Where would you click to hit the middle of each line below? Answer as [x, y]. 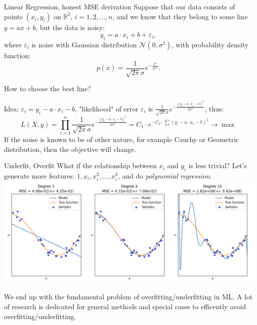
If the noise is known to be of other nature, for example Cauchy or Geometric [122, 139]
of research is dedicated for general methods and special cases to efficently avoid [125, 307]
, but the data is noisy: [70, 27]
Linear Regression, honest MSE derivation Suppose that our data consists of [120, 6]
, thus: [214, 108]
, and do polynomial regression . [165, 175]
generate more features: [39, 175]
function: [18, 55]
